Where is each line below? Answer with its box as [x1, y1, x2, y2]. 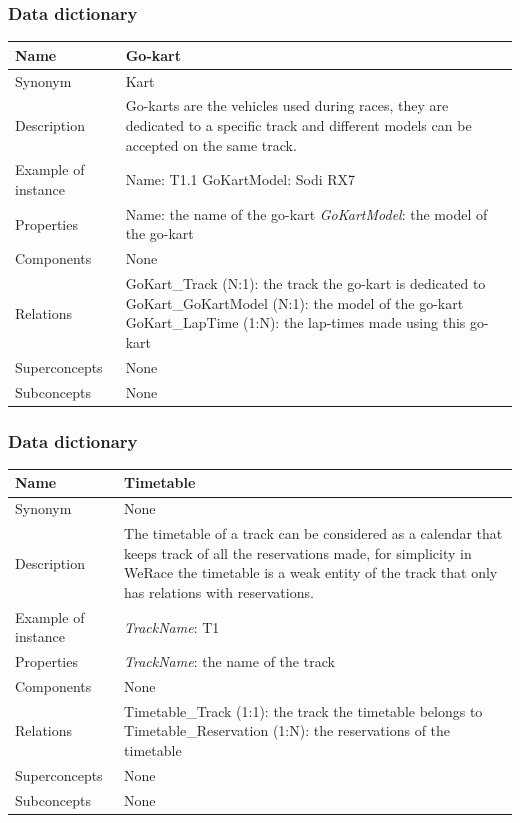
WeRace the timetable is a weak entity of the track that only [124, 562, 498, 583]
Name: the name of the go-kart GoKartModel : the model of [125, 203, 488, 224]
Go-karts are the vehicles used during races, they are [125, 95, 449, 116]
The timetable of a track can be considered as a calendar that [124, 523, 503, 544]
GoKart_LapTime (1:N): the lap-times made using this [125, 312, 466, 333]
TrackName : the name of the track [124, 651, 335, 672]
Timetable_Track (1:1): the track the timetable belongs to [124, 700, 483, 721]
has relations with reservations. [124, 581, 314, 602]
